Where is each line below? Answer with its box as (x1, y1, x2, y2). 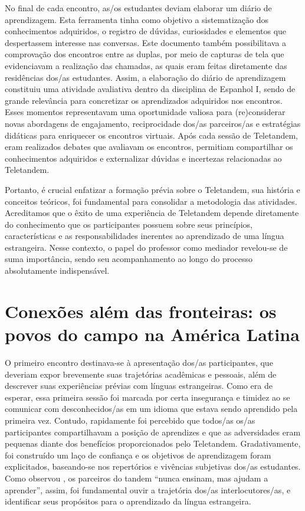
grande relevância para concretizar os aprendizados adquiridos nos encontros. (5, 94, 283, 106)
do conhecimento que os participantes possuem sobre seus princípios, (5, 218, 252, 230)
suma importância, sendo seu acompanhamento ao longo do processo (5, 253, 253, 265)
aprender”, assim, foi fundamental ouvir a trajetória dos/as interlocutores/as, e (5, 483, 291, 496)
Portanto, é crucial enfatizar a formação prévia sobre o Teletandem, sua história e (5, 183, 300, 195)
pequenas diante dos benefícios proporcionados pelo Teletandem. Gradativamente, (5, 437, 301, 450)
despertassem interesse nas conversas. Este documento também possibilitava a (5, 36, 287, 48)
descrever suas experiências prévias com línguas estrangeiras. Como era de (5, 379, 273, 392)
